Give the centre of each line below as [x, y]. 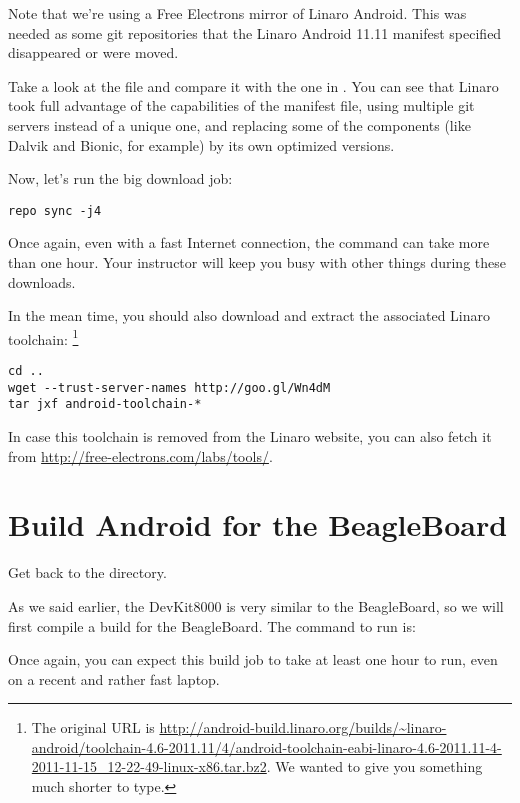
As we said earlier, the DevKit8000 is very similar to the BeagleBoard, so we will [256, 605]
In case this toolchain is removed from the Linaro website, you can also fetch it [250, 436]
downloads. [42, 281]
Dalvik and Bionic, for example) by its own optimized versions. [201, 144]
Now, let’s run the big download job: [120, 178]
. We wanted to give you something [374, 766]
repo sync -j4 [55, 210]
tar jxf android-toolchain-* [105, 404]
